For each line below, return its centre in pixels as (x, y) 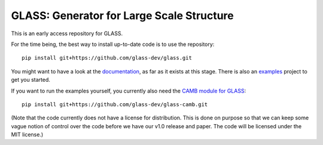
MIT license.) (27, 135)
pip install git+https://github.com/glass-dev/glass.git (107, 58)
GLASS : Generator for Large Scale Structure (123, 16)
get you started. (31, 80)
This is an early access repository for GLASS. (67, 33)
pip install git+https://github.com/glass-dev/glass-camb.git (115, 104)
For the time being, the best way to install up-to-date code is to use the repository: (113, 44)
